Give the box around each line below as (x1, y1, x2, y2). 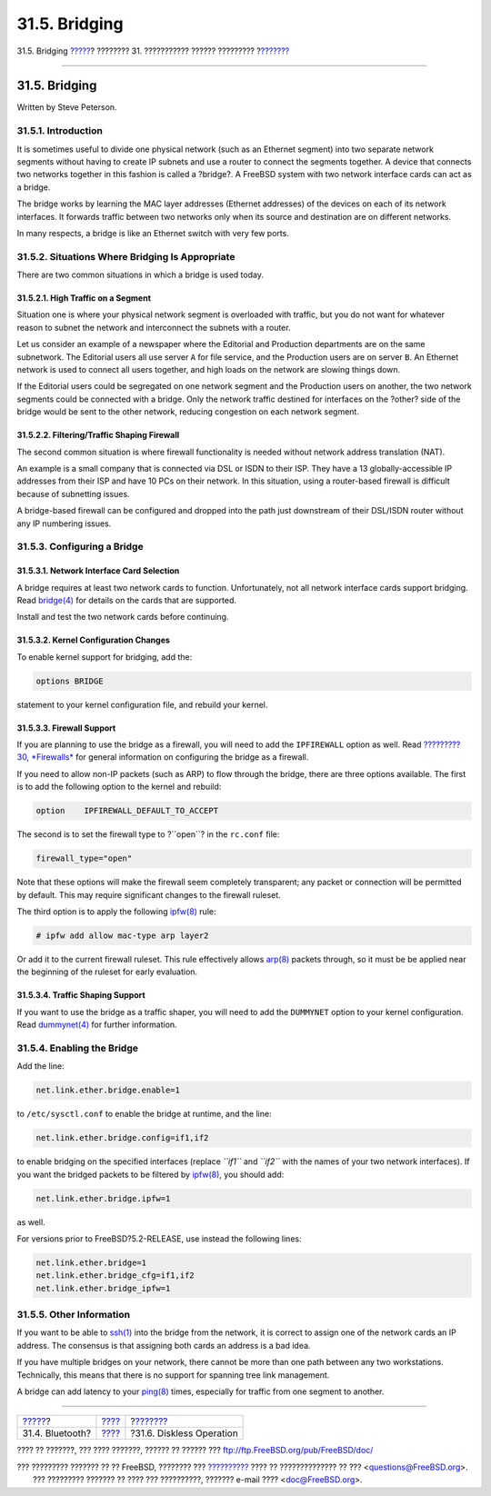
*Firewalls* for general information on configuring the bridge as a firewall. (31, 752, 309, 763)
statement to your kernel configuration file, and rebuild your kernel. (16, 699, 268, 710)
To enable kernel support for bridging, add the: (16, 651, 193, 663)
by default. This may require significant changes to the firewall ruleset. (16, 889, 281, 900)
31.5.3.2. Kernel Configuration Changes (16, 634, 170, 645)
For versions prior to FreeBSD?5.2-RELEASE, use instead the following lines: (16, 1232, 302, 1244)
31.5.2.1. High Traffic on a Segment (16, 293, 152, 304)
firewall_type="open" (35, 853, 133, 863)
